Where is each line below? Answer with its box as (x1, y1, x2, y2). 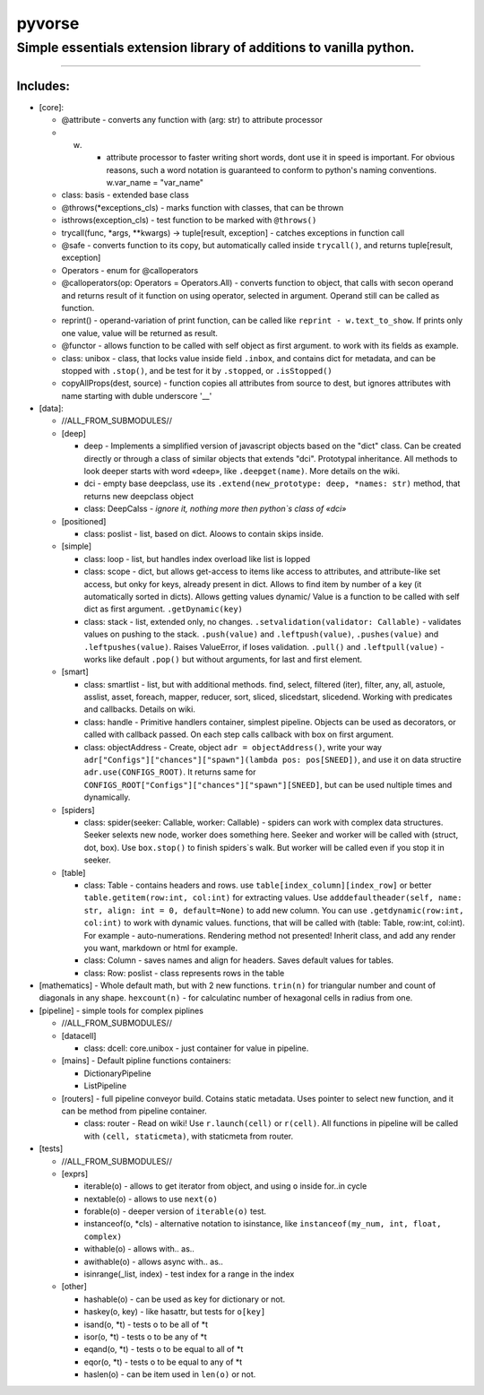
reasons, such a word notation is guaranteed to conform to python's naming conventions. (106, 164, 436, 175)
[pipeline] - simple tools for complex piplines (39, 1005, 203, 1016)
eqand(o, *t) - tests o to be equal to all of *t (83, 1344, 244, 1355)
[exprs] (61, 1168, 89, 1179)
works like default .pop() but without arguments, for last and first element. (83, 654, 363, 664)
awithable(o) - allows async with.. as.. (83, 1256, 224, 1267)
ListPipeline (83, 1080, 127, 1091)
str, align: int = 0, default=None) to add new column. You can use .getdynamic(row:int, (83, 905, 464, 915)
